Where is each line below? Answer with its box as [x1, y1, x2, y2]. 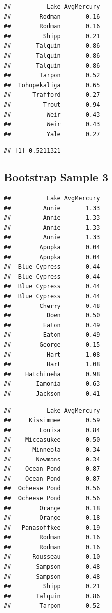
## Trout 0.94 [4, 101, 100, 108]
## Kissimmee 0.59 [4, 417, 100, 424]
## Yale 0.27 [4, 130, 100, 138]
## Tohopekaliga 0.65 [4, 81, 100, 89]
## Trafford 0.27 [4, 91, 100, 99]
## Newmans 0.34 [4, 456, 100, 463]
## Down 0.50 [4, 312, 100, 319]
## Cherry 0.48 [4, 302, 100, 309]
